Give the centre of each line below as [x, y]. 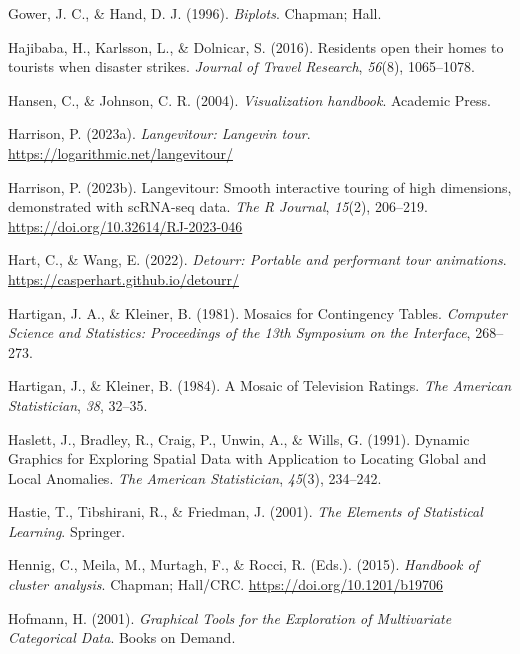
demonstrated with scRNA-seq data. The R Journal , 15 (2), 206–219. [218, 206]
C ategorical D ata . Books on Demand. [122, 637]
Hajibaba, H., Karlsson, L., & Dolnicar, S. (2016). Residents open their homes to [256, 46]
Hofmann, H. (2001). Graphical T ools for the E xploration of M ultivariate [230, 617]
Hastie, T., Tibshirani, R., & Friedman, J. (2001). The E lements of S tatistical [245, 511]
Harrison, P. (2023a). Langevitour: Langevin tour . [159, 133]
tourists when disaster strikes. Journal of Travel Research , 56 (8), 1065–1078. [241, 66]
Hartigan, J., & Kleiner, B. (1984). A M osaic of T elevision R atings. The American [260, 385]
